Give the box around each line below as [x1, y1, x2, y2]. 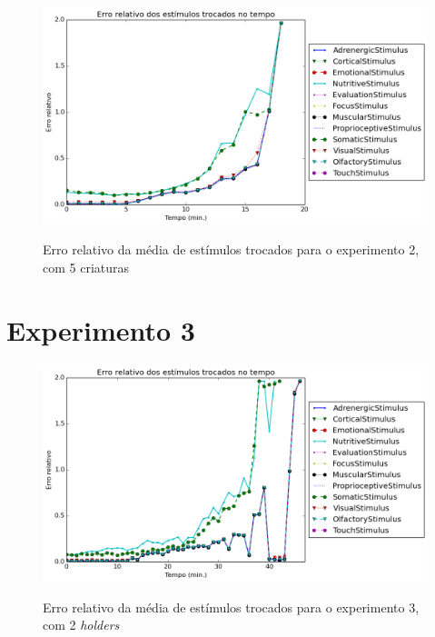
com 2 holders [43, 615, 120, 634]
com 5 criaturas [43, 257, 130, 276]
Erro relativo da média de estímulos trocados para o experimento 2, [43, 240, 420, 259]
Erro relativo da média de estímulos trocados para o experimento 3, [43, 597, 420, 616]
